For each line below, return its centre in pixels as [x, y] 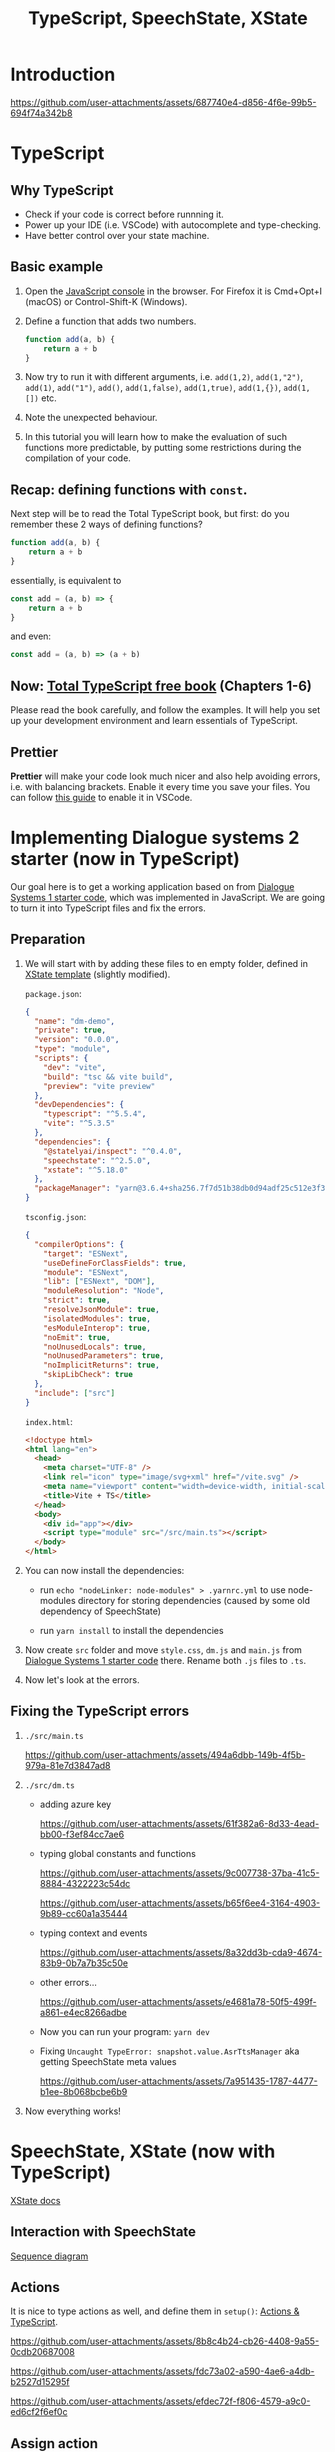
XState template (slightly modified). [97, 974]
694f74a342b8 [41, 113]
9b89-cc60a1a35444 [83, 1913]
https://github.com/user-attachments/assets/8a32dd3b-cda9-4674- [181, 1952]
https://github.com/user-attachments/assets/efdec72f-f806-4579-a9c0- [160, 2401]
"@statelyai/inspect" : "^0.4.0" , [113, 1151]
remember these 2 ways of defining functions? [106, 524]
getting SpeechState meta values [108, 2061]
